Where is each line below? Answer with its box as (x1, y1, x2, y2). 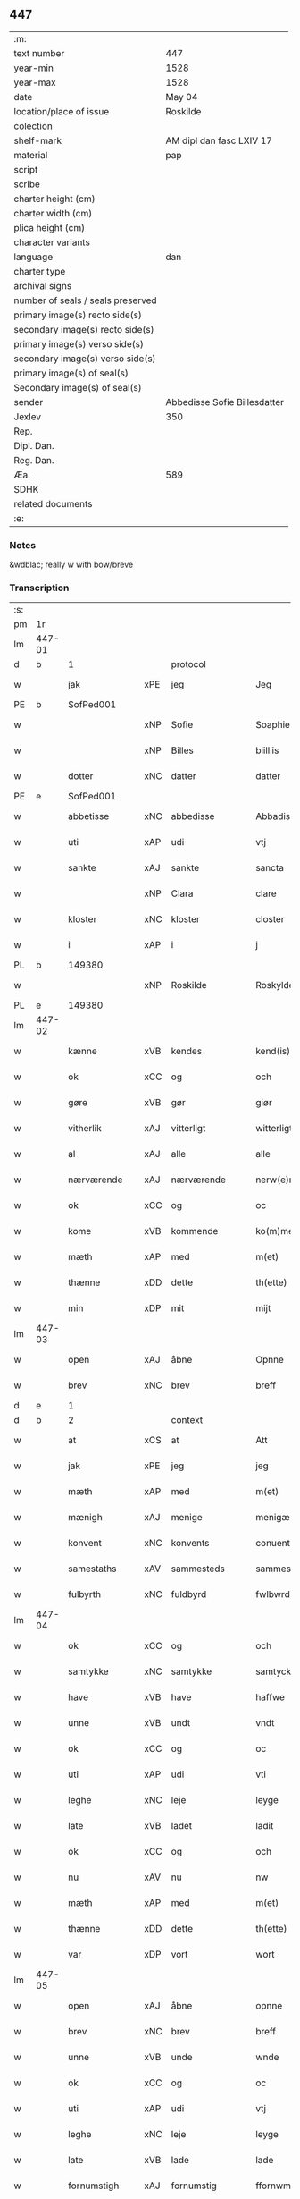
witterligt (255, 1122, 293, 1135)
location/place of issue (13, 105, 110, 117)
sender (13, 395, 44, 408)
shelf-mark (13, 134, 62, 147)
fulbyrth (68, 1588, 102, 1601)
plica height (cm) (13, 221, 86, 233)
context (171, 1414, 204, 1426)
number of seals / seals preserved (13, 294, 158, 307)
